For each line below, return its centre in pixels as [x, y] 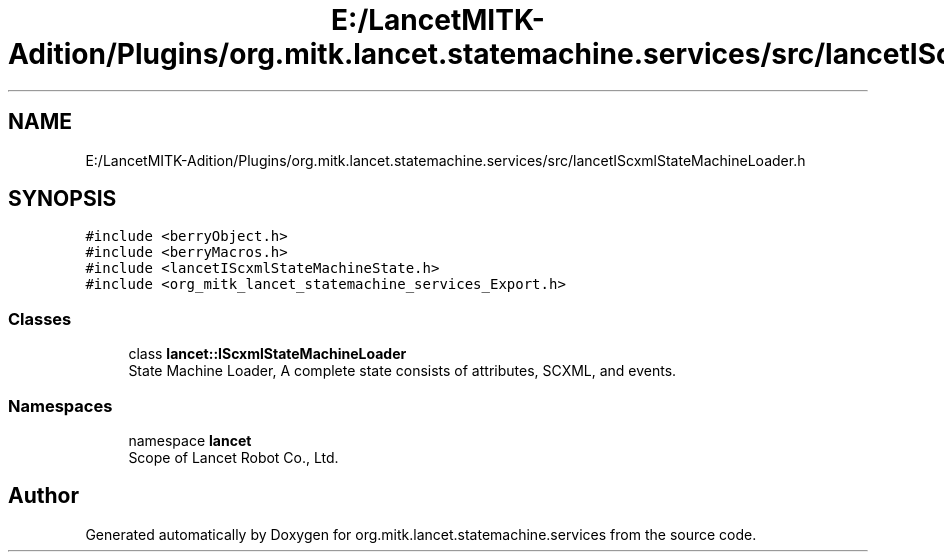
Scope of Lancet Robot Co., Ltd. [233, 457]
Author [43, 496]
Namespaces [60, 405]
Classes [40, 318]
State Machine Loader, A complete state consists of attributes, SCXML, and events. [402, 371]
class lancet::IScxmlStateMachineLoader [267, 354]
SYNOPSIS [62, 199]
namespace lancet [190, 440]
